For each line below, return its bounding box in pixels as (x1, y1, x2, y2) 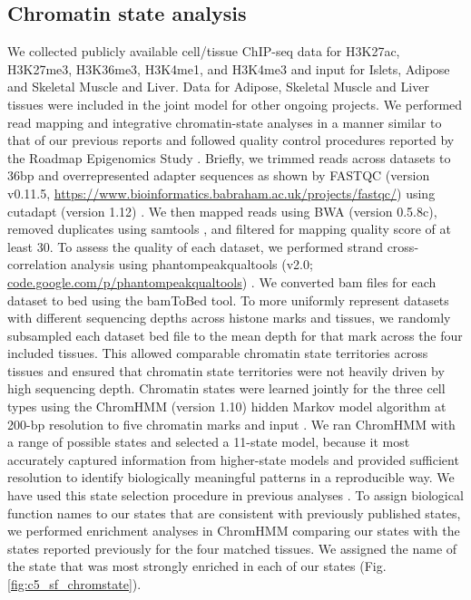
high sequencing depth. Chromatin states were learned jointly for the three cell (7, 379, 446, 398)
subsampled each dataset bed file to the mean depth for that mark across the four (7, 325, 463, 344)
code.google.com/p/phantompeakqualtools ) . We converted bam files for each (7, 272, 437, 291)
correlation (7, 255, 67, 274)
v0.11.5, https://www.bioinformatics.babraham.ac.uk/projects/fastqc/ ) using (7, 183, 436, 202)
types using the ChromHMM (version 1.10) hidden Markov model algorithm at (7, 397, 446, 416)
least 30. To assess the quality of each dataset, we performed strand (7, 237, 383, 256)
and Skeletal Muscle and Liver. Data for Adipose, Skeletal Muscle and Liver (7, 77, 429, 96)
